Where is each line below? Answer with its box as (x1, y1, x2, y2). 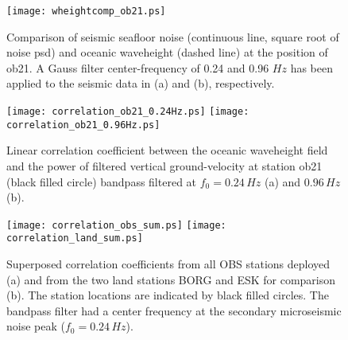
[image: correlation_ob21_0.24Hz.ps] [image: (6, 106, 249, 118)
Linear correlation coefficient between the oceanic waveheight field (6, 142, 328, 158)
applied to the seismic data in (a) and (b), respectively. (6, 75, 275, 92)
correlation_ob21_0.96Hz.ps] (6, 119, 160, 131)
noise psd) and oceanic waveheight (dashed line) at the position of (6, 44, 328, 61)
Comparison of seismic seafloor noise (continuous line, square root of (6, 28, 339, 45)
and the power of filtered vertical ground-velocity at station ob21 (6, 157, 323, 174)
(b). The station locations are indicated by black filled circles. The (6, 287, 329, 303)
